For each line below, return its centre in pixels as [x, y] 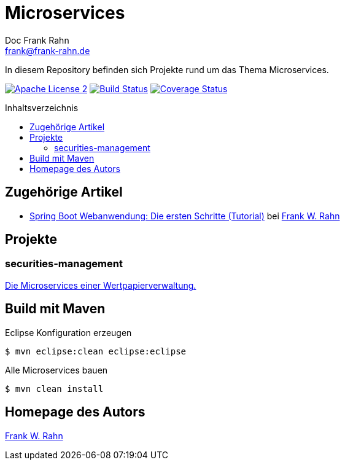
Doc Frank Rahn [37, 40]
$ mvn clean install [54, 389]
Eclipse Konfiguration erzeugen [68, 332]
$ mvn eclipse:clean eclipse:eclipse [96, 351]
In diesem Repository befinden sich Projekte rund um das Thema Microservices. [167, 69]
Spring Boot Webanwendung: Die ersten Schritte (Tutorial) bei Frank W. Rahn [185, 216]
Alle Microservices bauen [56, 370]
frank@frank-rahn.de [48, 50]
